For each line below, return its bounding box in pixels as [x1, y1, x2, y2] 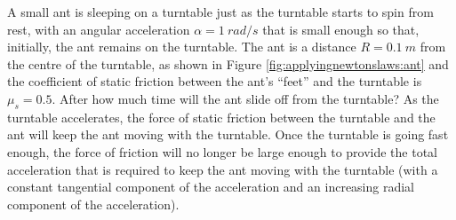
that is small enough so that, [262, 20, 420, 38]
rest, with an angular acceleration [7, 20, 190, 38]
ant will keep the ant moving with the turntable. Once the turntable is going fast [7, 125, 449, 144]
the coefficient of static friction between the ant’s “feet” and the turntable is [7, 72, 422, 90]
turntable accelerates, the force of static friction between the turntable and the [7, 107, 436, 126]
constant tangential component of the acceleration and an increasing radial [7, 177, 415, 196]
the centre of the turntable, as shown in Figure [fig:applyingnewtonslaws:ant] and [7, 54, 449, 73]
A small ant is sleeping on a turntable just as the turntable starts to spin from [7, 3, 434, 20]
